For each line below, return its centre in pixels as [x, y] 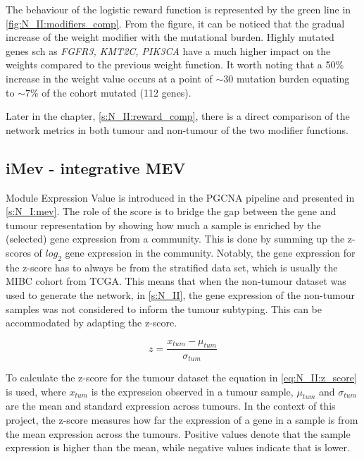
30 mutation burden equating [287, 78]
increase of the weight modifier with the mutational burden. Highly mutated [170, 37]
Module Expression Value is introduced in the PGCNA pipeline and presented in [180, 197]
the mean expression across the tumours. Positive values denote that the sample [178, 433]
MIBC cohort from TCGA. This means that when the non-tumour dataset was [176, 281]
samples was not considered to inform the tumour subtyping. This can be [164, 308]
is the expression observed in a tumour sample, [192, 391]
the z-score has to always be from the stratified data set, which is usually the [172, 267]
